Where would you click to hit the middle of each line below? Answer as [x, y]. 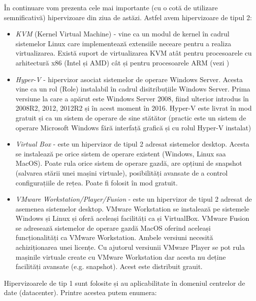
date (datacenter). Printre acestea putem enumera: [80, 292]
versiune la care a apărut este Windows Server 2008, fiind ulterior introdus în [132, 98]
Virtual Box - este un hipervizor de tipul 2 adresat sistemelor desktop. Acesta [132, 144]
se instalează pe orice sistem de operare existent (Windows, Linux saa [121, 153]
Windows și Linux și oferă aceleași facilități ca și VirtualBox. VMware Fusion [132, 218]
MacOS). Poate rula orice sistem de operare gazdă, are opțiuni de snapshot [129, 163]
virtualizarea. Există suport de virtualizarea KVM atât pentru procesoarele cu [134, 53]
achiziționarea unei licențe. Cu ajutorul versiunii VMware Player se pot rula [130, 247]
